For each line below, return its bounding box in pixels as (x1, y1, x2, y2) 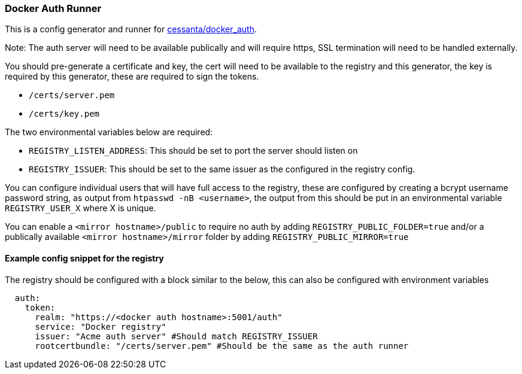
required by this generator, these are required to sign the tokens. (5, 71, 259, 82)
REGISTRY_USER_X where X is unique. (5, 203, 156, 214)
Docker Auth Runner (5, 2, 102, 14)
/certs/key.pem (29, 109, 100, 119)
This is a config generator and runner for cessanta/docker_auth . (5, 24, 257, 35)
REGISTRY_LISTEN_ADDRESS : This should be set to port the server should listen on (29, 145, 358, 156)
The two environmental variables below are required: (5, 127, 213, 138)
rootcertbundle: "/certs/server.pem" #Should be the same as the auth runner (35, 340, 409, 351)
